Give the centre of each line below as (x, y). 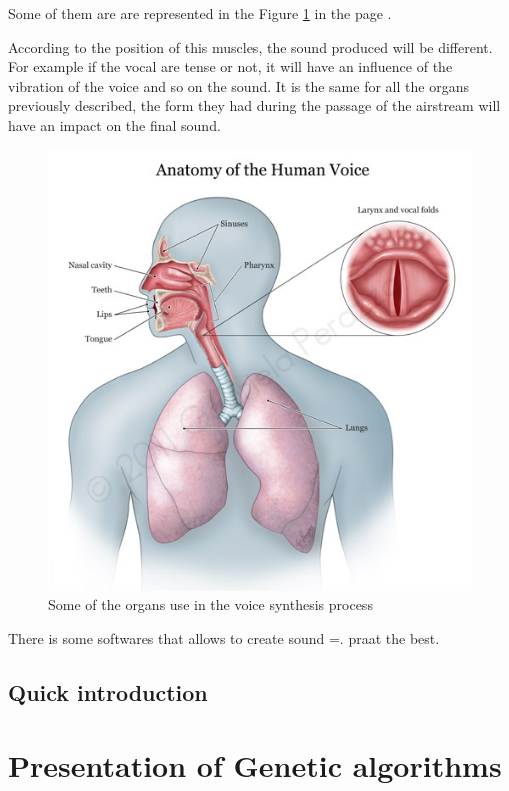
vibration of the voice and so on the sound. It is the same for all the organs (238, 85)
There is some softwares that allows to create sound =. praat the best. (224, 637)
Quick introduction (108, 691)
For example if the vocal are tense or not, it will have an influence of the (230, 66)
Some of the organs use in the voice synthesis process (210, 604)
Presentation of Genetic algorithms (255, 765)
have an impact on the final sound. (114, 124)
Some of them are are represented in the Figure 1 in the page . (200, 13)
